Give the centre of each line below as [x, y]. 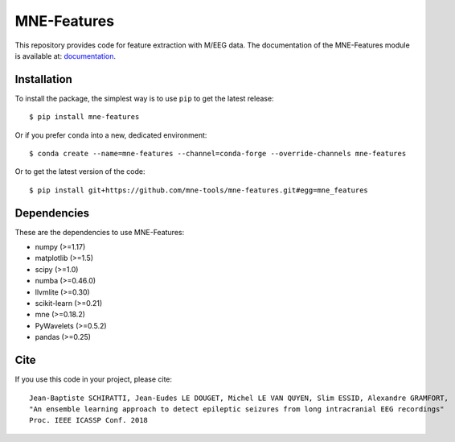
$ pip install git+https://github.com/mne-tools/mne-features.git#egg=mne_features [199, 190]
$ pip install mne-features [84, 117]
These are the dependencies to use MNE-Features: [100, 232]
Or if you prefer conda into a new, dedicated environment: [111, 135]
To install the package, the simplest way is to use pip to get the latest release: [144, 98]
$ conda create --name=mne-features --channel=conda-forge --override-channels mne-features [218, 154]
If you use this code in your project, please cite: [94, 379]
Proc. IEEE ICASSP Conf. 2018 [89, 420]
